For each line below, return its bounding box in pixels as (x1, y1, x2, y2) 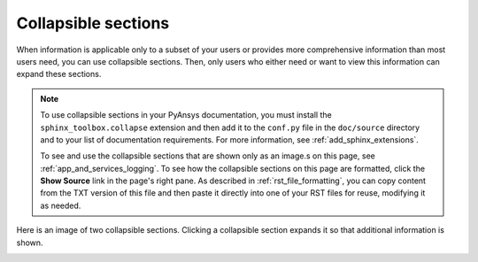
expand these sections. (16, 69, 102, 80)
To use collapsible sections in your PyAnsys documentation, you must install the (40, 110, 332, 120)
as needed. (40, 200, 81, 211)
